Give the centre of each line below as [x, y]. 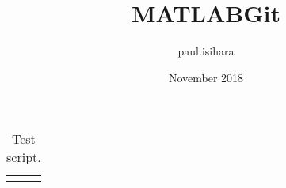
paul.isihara [206, 51]
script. [24, 157]
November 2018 [206, 77]
